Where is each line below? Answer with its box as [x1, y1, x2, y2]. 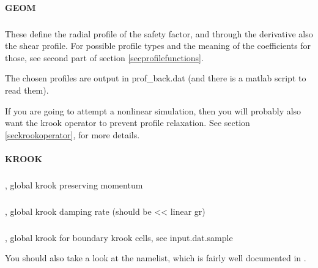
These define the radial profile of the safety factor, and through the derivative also [5, 27, 313, 40]
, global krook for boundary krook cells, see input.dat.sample [5, 231, 233, 244]
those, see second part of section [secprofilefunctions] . [5, 51, 204, 64]
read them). [5, 83, 49, 96]
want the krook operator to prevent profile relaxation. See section [5, 116, 250, 129]
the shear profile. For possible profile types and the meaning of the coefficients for [5, 39, 311, 52]
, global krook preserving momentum [5, 178, 143, 191]
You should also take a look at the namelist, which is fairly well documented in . [5, 251, 306, 264]
